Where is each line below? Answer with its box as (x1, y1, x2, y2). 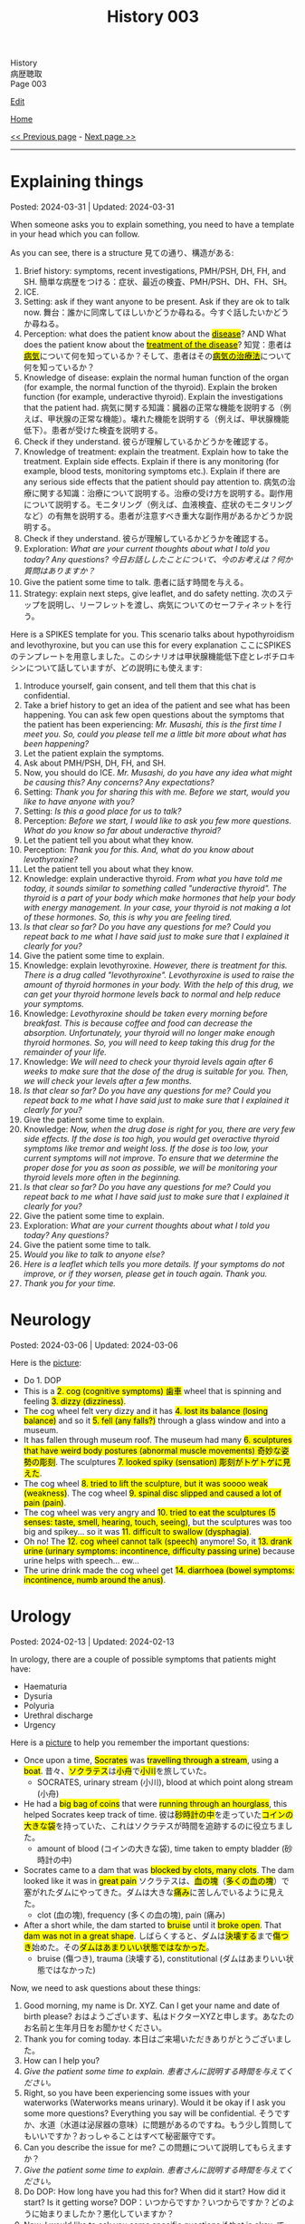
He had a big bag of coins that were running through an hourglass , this (23, 1799, 288, 1809)
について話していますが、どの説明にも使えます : (25, 662, 203, 673)
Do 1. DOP (23, 1375, 62, 1386)
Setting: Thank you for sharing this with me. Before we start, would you (23, 786, 291, 797)
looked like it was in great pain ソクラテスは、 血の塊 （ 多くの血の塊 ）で (23, 1876, 290, 1886)
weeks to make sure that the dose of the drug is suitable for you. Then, (23, 1066, 289, 1077)
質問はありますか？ (23, 565, 96, 577)
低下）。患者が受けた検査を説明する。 (23, 424, 163, 436)
